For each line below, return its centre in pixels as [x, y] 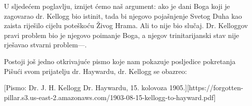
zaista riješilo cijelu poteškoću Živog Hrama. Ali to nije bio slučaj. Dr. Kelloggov [126, 25]
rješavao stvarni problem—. [45, 45]
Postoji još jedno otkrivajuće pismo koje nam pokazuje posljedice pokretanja [120, 61]
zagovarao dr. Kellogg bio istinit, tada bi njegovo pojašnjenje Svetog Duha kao [123, 16]
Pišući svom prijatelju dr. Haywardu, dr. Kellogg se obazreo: [96, 71]
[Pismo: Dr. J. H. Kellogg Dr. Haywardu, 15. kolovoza [85, 88]
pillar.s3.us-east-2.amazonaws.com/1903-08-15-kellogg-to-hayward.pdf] [110, 97]
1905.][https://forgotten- [206, 88]
